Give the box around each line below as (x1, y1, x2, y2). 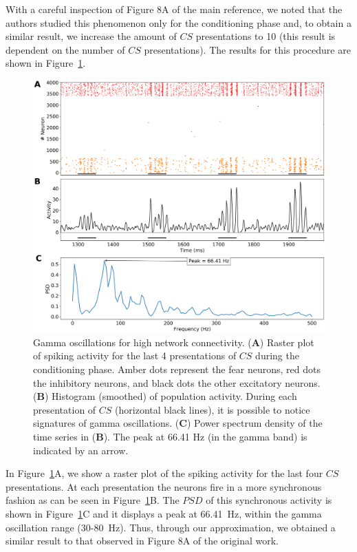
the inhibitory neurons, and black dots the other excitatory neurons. (33, 375, 321, 390)
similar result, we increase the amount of (6, 29, 177, 43)
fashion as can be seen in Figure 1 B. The (6, 493, 180, 507)
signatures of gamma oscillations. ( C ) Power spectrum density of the (33, 416, 323, 430)
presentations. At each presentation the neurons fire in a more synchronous (6, 479, 322, 493)
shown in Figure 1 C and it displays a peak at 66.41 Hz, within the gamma (6, 506, 322, 520)
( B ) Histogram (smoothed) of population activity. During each (33, 389, 297, 403)
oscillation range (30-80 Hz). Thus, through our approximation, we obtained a (6, 520, 336, 534)
